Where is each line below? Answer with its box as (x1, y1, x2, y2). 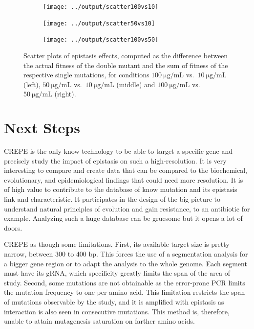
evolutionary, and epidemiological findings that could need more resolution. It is (4, 174, 243, 185)
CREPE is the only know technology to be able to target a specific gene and (4, 146, 233, 156)
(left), (23, 79, 41, 89)
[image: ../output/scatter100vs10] (43, 3, 159, 10)
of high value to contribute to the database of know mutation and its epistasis (4, 184, 237, 194)
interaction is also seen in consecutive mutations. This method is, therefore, (4, 306, 230, 316)
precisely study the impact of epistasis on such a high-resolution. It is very (4, 155, 227, 165)
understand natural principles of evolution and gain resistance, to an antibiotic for (4, 203, 250, 213)
